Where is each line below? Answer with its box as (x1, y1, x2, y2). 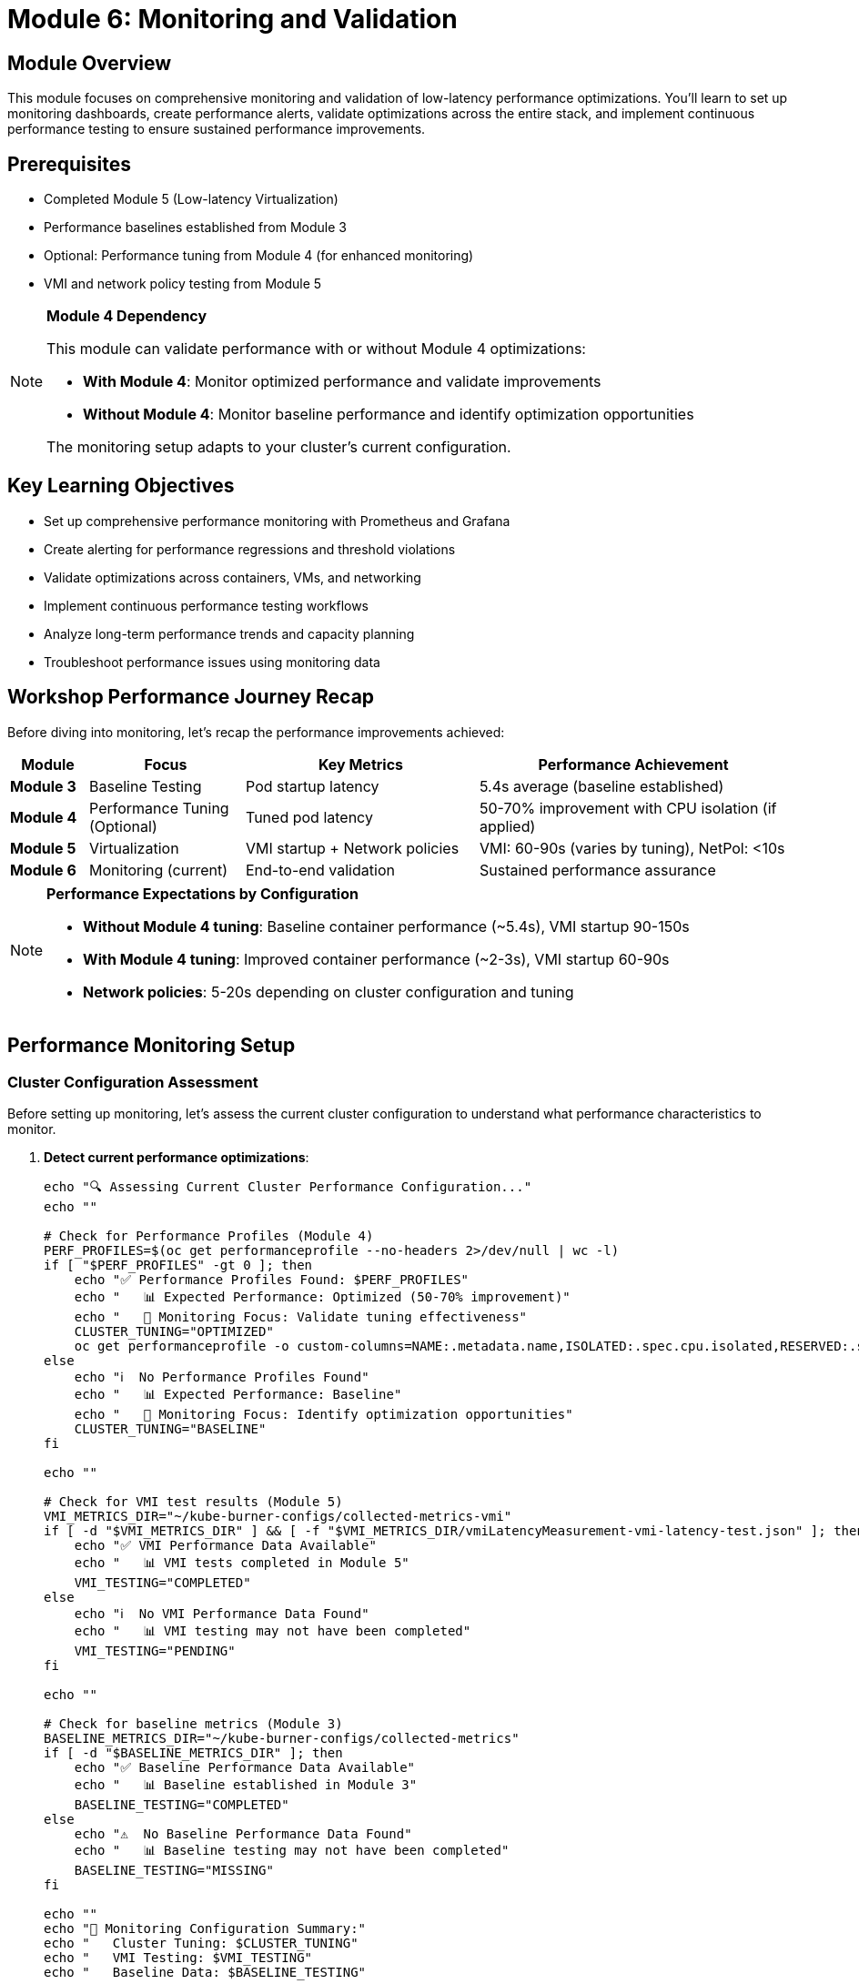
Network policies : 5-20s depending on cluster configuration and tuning (83, 982, 574, 1001)
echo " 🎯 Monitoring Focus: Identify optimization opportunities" (74, 1406, 573, 1422)
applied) (480, 816, 536, 835)
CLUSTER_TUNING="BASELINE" (74, 1421, 267, 1436)
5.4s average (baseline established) (480, 776, 724, 795)
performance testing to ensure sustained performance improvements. (7, 121, 426, 137)
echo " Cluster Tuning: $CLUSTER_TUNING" (44, 1935, 359, 1950)
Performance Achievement (538, 754, 729, 774)
